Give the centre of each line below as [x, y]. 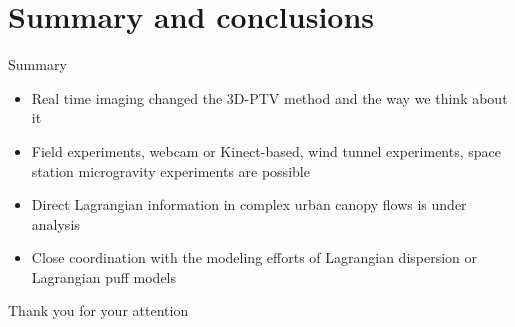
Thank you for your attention [98, 310]
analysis [55, 223]
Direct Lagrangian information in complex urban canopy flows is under [249, 204]
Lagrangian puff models [104, 276]
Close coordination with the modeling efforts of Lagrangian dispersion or [254, 257]
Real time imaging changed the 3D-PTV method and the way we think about [269, 97]
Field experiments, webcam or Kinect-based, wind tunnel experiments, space [266, 150]
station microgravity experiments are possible [170, 170]
